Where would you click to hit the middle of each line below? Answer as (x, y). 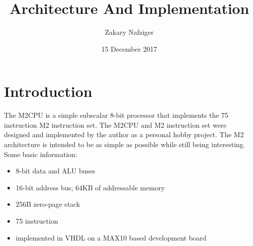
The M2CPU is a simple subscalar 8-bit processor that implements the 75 (116, 115)
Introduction (48, 91)
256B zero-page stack (48, 204)
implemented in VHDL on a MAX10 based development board (111, 237)
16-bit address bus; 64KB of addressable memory (90, 187)
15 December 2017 (129, 48)
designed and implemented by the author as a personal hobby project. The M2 (124, 134)
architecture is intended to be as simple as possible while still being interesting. (125, 144)
